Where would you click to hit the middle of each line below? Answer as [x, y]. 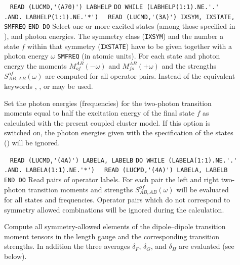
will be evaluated [203, 189]
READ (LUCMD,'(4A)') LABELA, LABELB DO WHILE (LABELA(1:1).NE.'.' [124, 160]
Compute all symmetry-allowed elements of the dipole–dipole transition [115, 226]
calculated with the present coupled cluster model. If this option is [107, 122]
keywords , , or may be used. [49, 86]
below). [15, 256]
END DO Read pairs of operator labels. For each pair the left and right [112, 179]
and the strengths [189, 65]
